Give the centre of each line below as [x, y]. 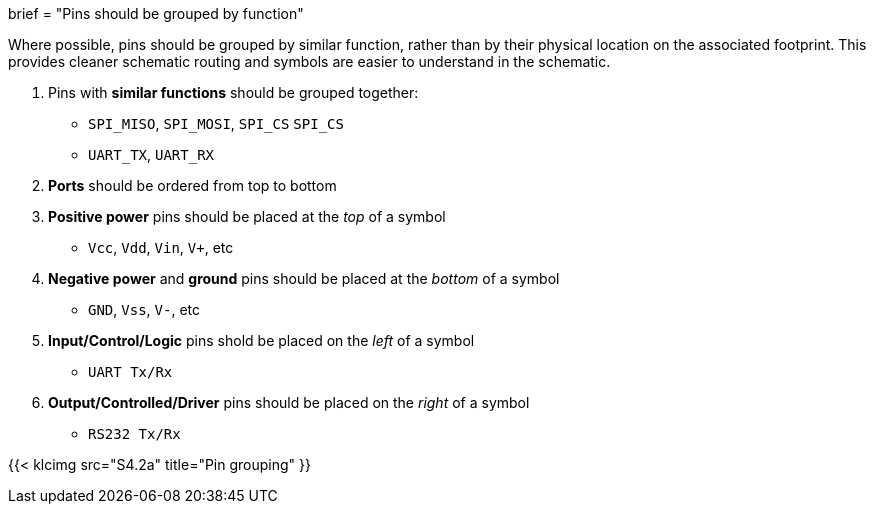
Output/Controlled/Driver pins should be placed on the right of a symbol [289, 402]
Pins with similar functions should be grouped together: [233, 92]
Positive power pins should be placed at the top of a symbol [247, 216]
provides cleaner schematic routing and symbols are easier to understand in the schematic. [309, 61]
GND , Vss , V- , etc [144, 309]
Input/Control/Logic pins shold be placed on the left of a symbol [261, 340]
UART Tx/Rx [130, 372]
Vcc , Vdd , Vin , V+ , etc [161, 247]
